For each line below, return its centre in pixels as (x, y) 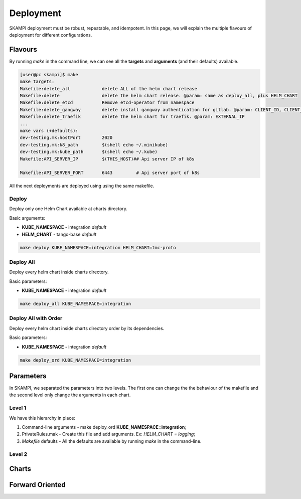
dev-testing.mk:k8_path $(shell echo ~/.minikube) (94, 145)
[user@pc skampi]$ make (49, 74)
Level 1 (18, 408)
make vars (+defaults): (49, 131)
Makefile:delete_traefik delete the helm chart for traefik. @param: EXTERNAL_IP (132, 117)
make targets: (37, 82)
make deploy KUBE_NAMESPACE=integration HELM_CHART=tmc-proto (98, 247)
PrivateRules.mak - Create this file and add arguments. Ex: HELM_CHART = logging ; (109, 434)
